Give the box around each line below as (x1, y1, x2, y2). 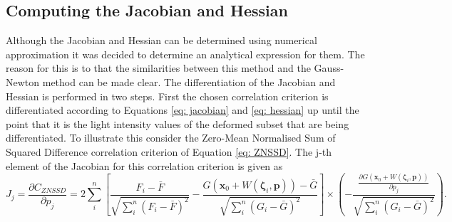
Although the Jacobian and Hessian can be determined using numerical (6, 33, 317, 48)
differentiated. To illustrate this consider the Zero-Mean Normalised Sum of (6, 130, 336, 145)
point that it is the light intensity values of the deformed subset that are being (6, 116, 349, 131)
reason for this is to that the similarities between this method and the (6, 60, 311, 75)
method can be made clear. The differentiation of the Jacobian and (42, 74, 336, 89)
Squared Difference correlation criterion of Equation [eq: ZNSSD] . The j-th (6, 144, 332, 159)
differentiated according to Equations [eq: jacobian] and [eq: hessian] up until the (6, 102, 359, 117)
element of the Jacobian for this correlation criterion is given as (6, 158, 283, 173)
